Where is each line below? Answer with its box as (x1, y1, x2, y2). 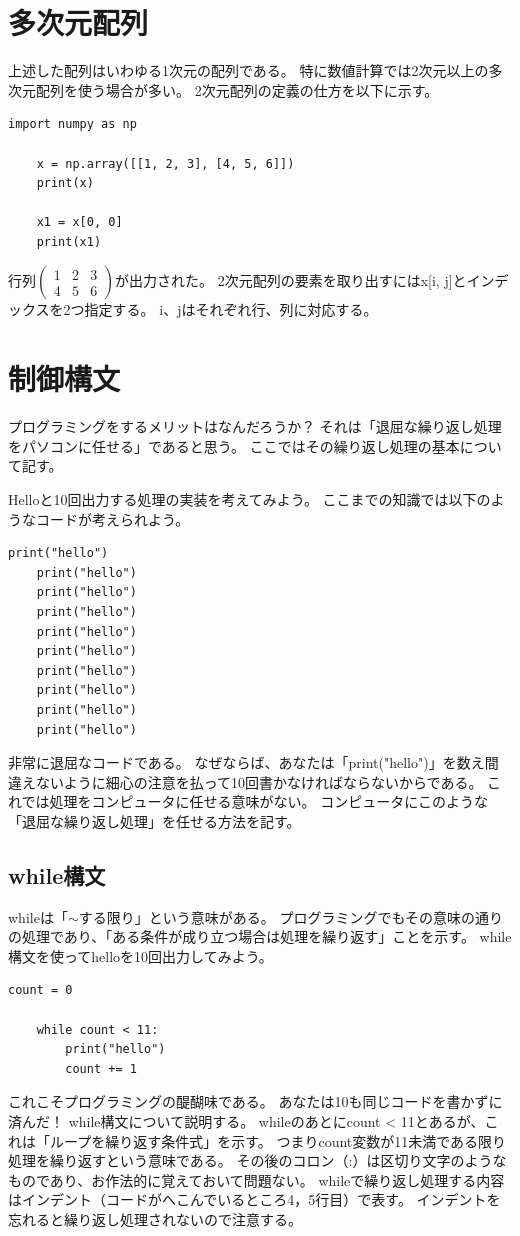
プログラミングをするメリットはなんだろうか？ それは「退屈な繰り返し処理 (8, 416, 502, 437)
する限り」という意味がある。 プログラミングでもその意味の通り (78, 906, 504, 927)
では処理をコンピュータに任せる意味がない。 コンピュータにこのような (21, 791, 488, 812)
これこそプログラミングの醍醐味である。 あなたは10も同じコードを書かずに (8, 1091, 503, 1112)
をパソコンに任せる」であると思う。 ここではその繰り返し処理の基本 (8, 435, 460, 456)
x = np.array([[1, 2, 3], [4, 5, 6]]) (36, 156, 295, 171)
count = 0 (8, 983, 73, 998)
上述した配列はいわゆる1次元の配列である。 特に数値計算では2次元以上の (8, 60, 489, 81)
